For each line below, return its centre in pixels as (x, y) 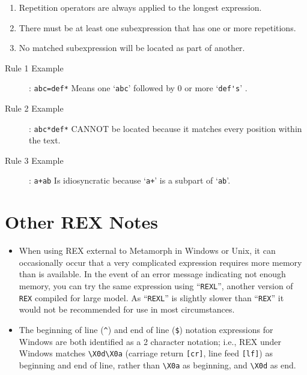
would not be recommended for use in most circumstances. (127, 309)
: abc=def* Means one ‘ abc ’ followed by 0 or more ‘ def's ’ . (138, 88)
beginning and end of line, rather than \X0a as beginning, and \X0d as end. (157, 364)
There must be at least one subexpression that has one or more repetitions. (157, 27)
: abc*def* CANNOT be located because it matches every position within (166, 128)
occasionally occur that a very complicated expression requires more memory (160, 262)
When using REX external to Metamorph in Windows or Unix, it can (147, 250)
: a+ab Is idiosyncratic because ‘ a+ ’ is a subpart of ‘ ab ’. (130, 180)
